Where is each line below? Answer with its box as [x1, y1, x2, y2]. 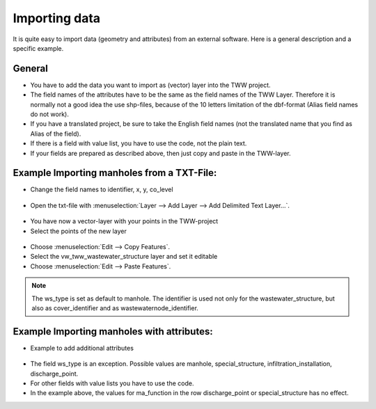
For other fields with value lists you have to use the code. [30, 379, 194, 387]
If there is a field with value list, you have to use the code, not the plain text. [30, 139, 247, 147]
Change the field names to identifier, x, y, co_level [30, 185, 173, 194]
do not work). [30, 110, 69, 118]
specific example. [13, 44, 64, 52]
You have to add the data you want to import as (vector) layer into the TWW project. [30, 81, 271, 89]
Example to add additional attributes [30, 344, 134, 352]
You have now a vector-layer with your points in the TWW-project [30, 217, 219, 225]
